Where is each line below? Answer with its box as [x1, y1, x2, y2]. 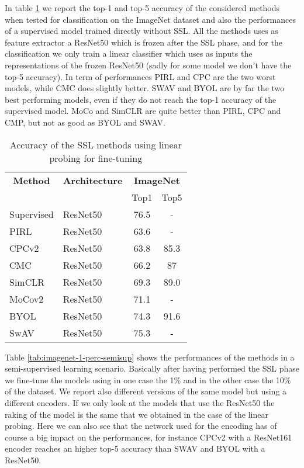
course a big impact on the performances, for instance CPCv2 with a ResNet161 [5, 431, 292, 443]
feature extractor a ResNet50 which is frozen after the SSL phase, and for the [5, 36, 282, 48]
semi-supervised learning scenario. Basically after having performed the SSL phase [5, 362, 299, 375]
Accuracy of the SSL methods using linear [9, 137, 182, 151]
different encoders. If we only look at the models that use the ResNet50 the [5, 396, 275, 408]
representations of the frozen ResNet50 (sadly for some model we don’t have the [5, 58, 292, 71]
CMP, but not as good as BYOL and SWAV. [5, 116, 165, 128]
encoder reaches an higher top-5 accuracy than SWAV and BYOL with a [5, 442, 265, 455]
